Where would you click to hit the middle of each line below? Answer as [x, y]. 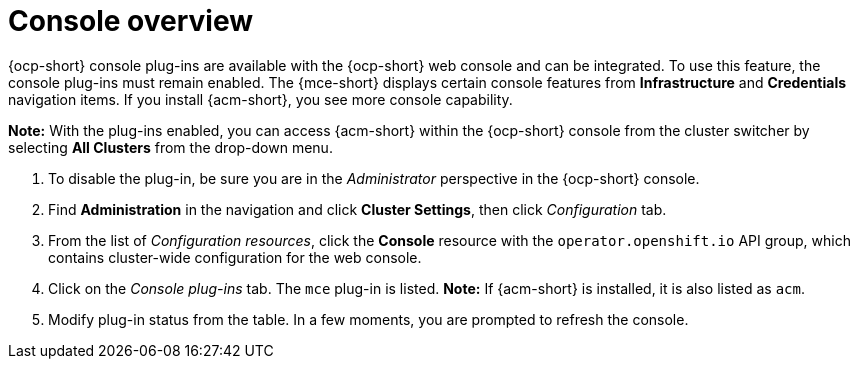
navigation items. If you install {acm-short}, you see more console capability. [260, 99]
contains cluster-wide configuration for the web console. [235, 257]
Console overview [131, 21]
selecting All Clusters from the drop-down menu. [170, 147]
